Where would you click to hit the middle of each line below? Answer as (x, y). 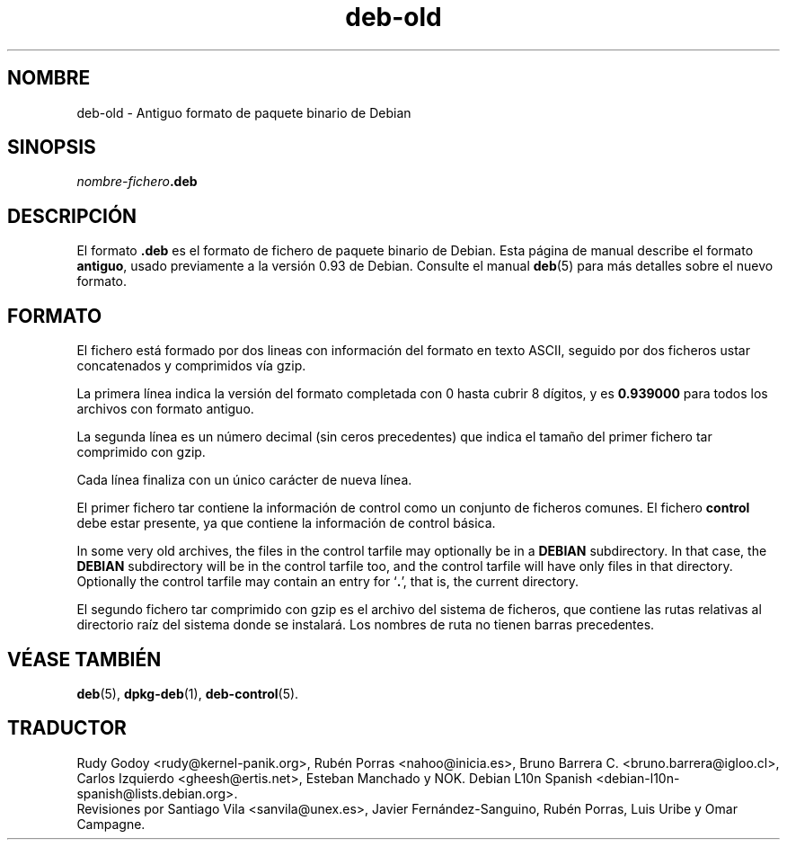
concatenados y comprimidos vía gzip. (191, 366)
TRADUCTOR (67, 728)
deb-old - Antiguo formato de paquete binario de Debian (244, 112)
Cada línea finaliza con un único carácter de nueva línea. (244, 480)
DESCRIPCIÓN (72, 216)
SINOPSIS (52, 147)
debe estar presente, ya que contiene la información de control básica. (286, 523)
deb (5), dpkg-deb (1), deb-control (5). (188, 693)
